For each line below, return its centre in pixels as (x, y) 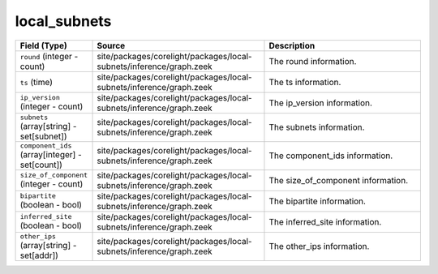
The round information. (313, 61)
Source (111, 45)
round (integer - (49, 56)
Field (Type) (44, 45)
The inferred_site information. (325, 221)
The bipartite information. (318, 201)
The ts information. (305, 82)
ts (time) (36, 82)
